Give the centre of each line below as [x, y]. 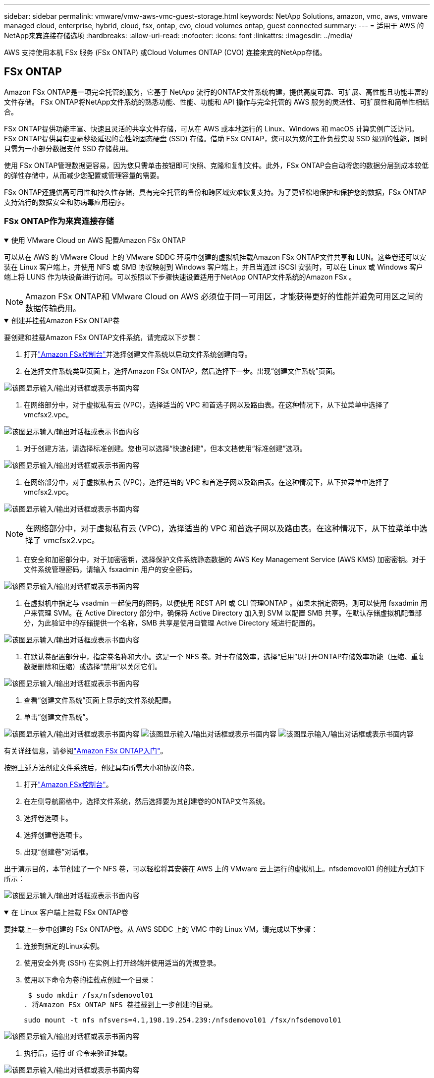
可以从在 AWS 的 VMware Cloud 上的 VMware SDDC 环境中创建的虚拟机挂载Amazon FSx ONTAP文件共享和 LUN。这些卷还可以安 [215, 257]
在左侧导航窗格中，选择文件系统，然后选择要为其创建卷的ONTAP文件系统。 [147, 801]
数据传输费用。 [53, 308]
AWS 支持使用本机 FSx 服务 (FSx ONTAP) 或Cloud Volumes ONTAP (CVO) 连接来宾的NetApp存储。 [165, 52]
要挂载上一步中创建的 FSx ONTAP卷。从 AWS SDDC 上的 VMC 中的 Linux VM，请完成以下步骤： [161, 929]
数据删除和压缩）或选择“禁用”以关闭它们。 [93, 666]
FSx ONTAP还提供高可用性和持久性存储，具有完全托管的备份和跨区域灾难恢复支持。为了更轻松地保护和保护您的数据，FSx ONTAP [216, 192]
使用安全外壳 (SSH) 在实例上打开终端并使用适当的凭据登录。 [122, 963]
